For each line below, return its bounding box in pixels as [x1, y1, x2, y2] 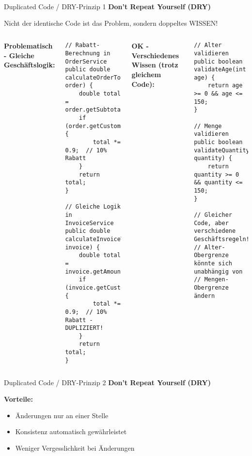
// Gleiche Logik [65, 203, 121, 211]
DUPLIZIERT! [65, 325, 104, 332]
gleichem [131, 69, 161, 79]
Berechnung [65, 49, 100, 57]
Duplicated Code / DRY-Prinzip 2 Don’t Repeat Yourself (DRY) [4, 377, 211, 388]
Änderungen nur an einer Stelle [15, 410, 109, 420]
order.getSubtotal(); [65, 106, 135, 114]
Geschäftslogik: [4, 60, 55, 70]
